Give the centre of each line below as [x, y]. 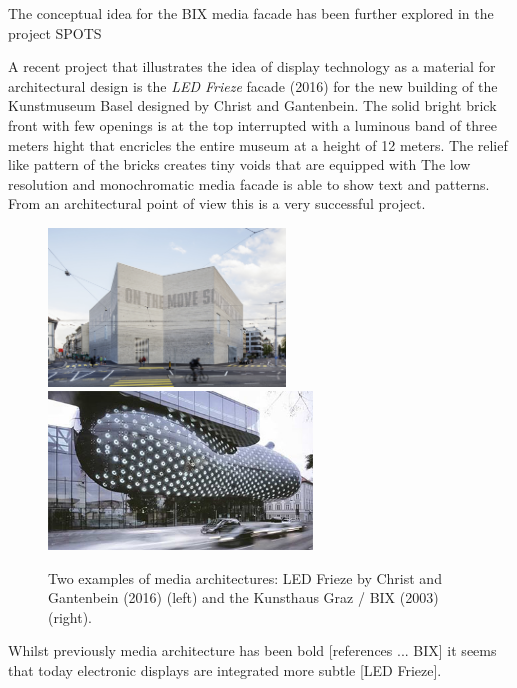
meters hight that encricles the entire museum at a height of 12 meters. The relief [258, 144]
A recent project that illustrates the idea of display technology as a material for [252, 66]
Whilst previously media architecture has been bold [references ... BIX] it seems [252, 650]
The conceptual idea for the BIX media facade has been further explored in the [251, 13]
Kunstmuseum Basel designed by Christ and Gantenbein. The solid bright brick [252, 105]
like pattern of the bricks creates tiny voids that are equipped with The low [239, 164]
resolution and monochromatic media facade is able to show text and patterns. [249, 183]
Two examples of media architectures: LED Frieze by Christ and [245, 577]
